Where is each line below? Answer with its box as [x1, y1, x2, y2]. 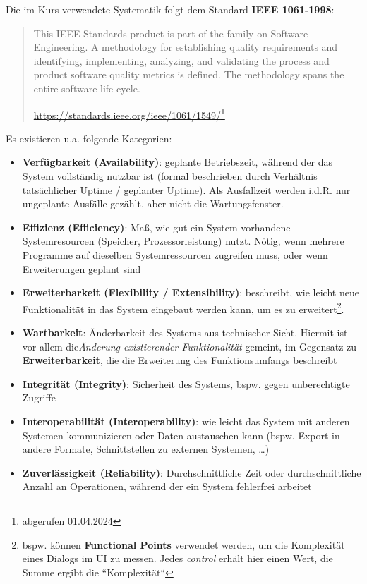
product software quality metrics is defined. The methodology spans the [33, 67, 344, 82]
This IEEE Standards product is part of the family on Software [33, 25, 308, 40]
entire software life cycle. [33, 80, 140, 95]
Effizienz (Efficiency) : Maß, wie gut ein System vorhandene [22, 219, 291, 234]
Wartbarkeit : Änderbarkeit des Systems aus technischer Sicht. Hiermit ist [22, 325, 348, 339]
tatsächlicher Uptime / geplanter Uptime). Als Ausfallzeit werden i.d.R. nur [22, 182, 351, 197]
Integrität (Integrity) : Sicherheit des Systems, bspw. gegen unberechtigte [22, 376, 350, 391]
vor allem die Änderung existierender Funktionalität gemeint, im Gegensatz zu [22, 339, 357, 353]
